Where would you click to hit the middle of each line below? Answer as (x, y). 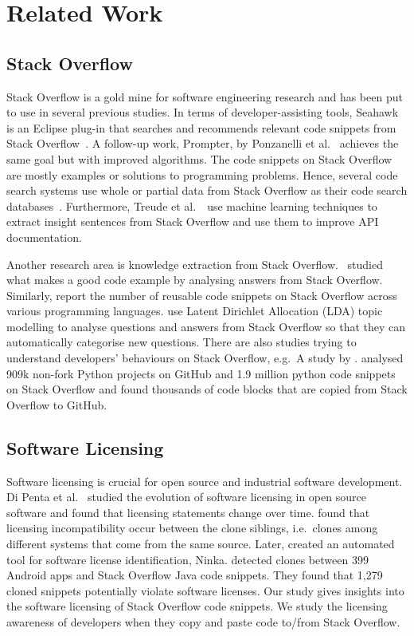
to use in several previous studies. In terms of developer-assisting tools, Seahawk (203, 112)
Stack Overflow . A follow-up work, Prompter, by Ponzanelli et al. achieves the (203, 143)
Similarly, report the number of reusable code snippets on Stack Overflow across (202, 295)
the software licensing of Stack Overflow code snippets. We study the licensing (197, 606)
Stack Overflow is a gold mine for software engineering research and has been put (205, 96)
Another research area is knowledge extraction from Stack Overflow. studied (195, 264)
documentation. (44, 237)
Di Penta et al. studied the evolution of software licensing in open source (186, 497)
